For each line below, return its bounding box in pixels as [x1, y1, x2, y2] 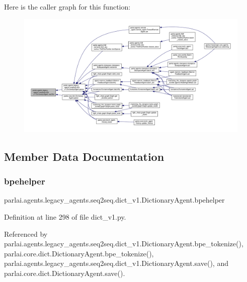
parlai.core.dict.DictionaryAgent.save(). [4, 268, 125, 278]
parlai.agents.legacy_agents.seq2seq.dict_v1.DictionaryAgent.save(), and [4, 258, 228, 268]
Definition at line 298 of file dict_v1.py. [4, 212, 126, 222]
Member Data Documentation [4, 148, 164, 164]
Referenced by [4, 228, 48, 239]
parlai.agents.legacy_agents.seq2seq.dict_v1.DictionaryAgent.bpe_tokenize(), [4, 238, 243, 249]
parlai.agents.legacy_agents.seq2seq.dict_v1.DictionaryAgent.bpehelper [4, 195, 225, 205]
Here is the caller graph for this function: [4, 2, 131, 12]
